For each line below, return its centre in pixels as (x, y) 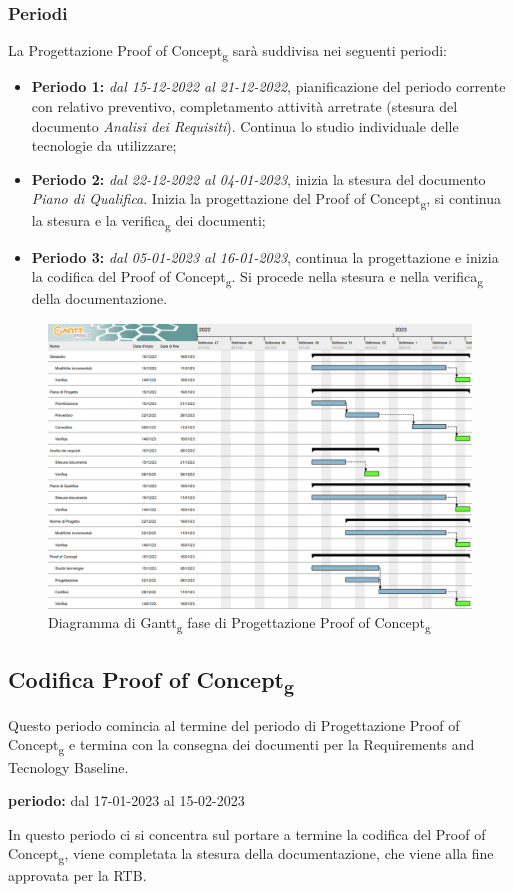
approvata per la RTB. (77, 875)
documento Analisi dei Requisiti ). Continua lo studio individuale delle (245, 125)
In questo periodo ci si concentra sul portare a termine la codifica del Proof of (247, 833)
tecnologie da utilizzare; (104, 145)
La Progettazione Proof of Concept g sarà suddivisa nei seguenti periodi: (227, 52)
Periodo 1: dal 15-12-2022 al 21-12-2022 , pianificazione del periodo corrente (268, 86)
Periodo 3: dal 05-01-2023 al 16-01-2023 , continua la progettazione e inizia (265, 256)
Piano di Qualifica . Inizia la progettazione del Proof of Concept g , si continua (266, 200)
